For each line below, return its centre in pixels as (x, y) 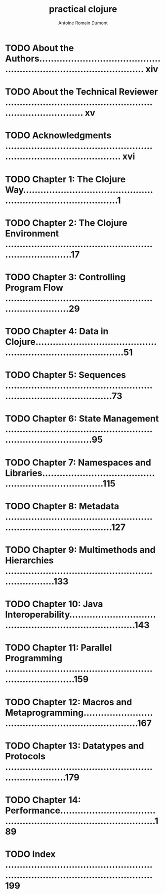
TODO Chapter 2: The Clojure (66, 223)
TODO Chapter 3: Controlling (65, 277)
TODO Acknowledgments (58, 135)
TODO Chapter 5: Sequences (65, 375)
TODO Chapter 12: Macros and (69, 702)
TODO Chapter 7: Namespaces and (78, 462)
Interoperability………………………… (81, 615)
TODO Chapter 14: (43, 800)
